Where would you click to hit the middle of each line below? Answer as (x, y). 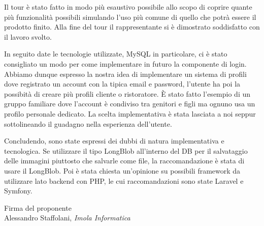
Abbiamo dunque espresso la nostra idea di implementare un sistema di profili (125, 74)
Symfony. (18, 191)
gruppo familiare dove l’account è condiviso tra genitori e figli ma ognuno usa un (130, 104)
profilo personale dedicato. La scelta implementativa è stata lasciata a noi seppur (130, 113)
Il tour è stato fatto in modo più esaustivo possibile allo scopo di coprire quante (128, 7)
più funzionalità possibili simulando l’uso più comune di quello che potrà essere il (130, 17)
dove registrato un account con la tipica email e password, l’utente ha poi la (122, 84)
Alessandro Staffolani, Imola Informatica (67, 218)
